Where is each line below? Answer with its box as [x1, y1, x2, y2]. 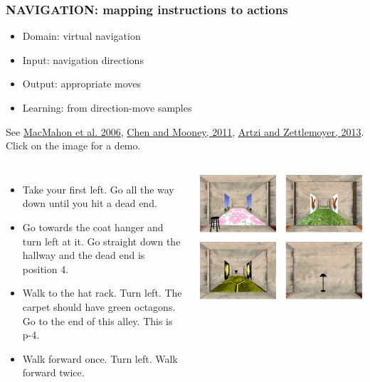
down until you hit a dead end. [22, 196, 157, 211]
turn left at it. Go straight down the [22, 233, 181, 248]
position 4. [22, 261, 69, 276]
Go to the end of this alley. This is [22, 313, 173, 328]
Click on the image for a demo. [6, 138, 141, 153]
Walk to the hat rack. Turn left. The [22, 285, 182, 300]
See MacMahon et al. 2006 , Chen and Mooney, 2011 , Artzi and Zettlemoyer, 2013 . [6, 124, 364, 139]
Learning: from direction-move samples [22, 100, 192, 115]
